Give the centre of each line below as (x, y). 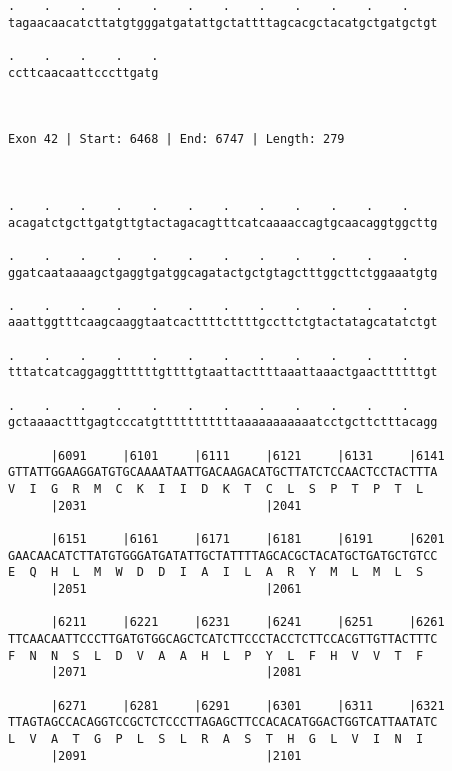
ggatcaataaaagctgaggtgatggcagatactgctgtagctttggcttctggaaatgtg (223, 272)
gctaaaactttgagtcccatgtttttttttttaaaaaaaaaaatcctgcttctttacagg (223, 422)
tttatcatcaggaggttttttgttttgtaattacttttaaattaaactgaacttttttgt (223, 372)
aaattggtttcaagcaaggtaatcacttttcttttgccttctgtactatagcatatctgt (223, 322)
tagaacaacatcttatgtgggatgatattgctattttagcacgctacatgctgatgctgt (223, 22)
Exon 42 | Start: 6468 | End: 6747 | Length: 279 (176, 139)
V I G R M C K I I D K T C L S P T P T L (216, 489)
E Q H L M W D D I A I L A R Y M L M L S (216, 572)
